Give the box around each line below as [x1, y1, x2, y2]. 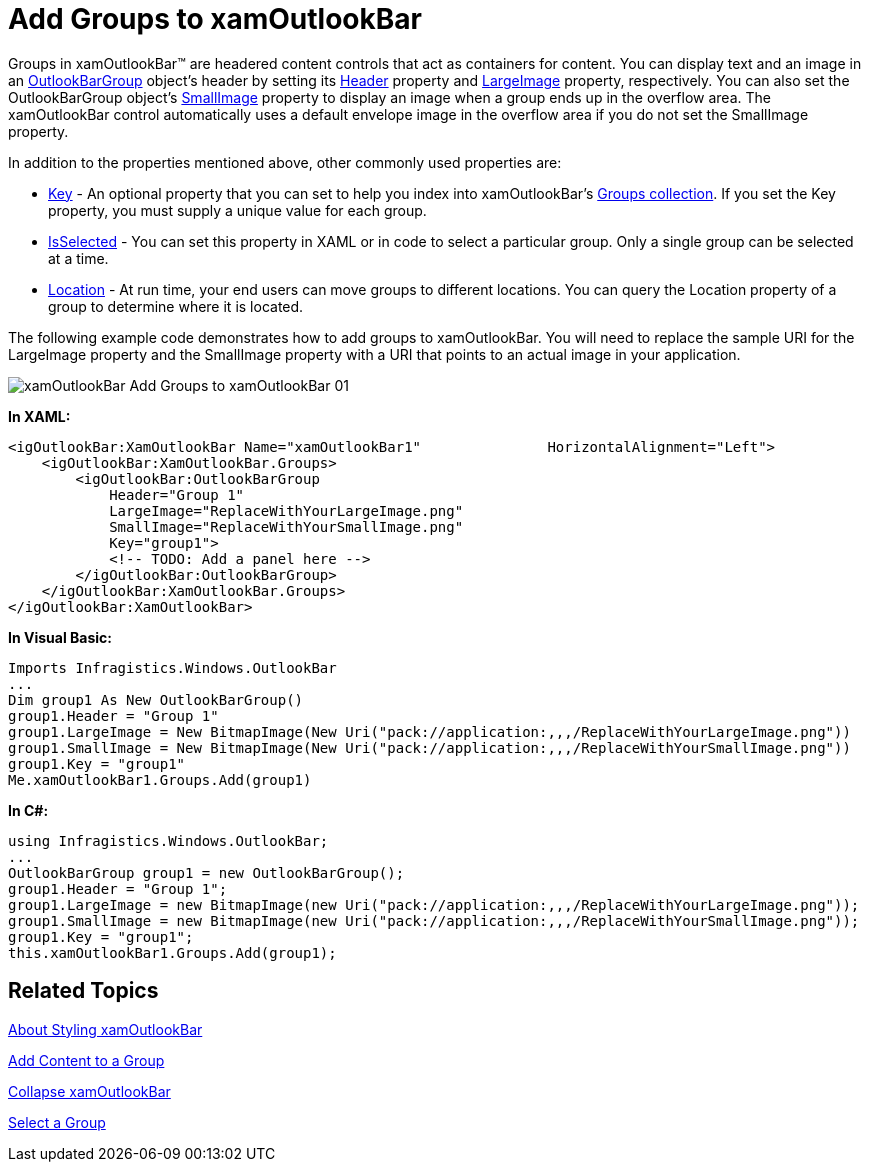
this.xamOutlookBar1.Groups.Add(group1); [8, 944, 337, 961]
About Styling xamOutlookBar [8, 1020, 203, 1038]
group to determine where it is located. [48, 297, 304, 315]
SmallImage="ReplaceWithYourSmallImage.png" [109, 518, 464, 535]
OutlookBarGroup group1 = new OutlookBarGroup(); [8, 864, 405, 881]
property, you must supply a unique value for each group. [48, 201, 427, 219]
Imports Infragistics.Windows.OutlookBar [8, 659, 337, 676]
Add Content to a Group [8, 1051, 165, 1069]
